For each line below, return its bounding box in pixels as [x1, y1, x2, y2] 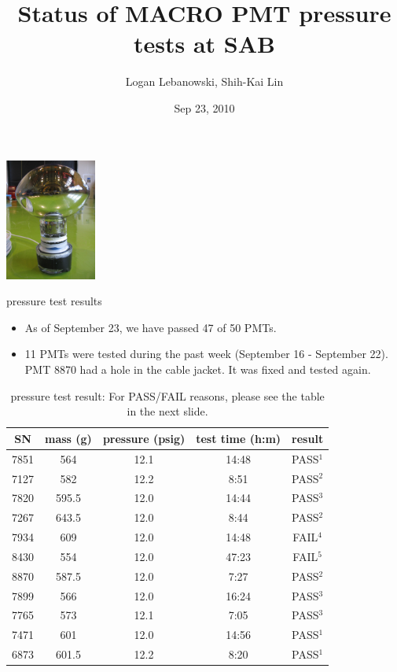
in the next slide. [127, 403, 208, 419]
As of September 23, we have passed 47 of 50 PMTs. [24, 319, 277, 335]
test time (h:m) [196, 430, 281, 446]
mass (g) [45, 430, 92, 446]
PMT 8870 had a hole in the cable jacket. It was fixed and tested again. [24, 361, 371, 378]
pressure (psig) [102, 430, 186, 446]
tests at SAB [134, 28, 275, 60]
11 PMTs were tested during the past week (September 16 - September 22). [24, 345, 388, 362]
